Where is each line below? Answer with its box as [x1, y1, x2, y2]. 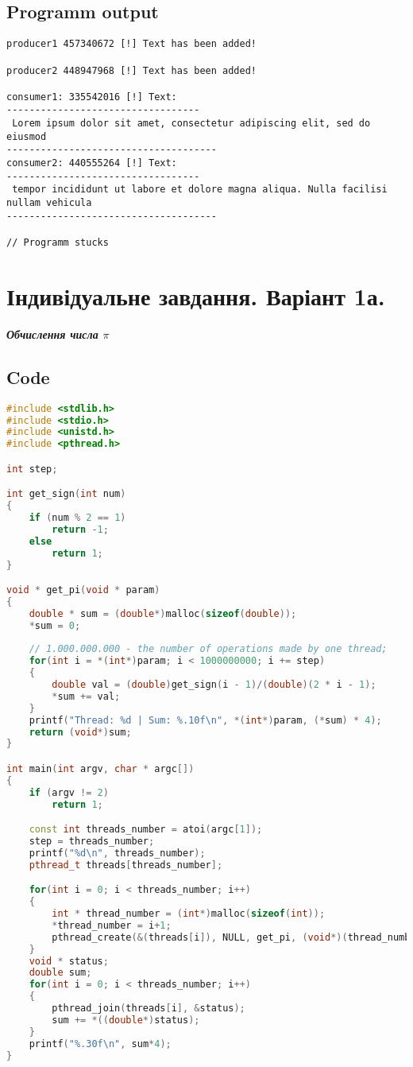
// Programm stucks [6, 237, 109, 249]
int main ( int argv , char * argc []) [6, 763, 195, 774]
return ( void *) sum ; [29, 726, 132, 738]
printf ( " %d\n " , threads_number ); [29, 847, 206, 859]
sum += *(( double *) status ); [52, 1014, 200, 1026]
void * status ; [29, 955, 109, 967]
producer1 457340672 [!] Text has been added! [6, 38, 257, 50]
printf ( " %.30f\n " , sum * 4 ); [29, 1038, 172, 1050]
